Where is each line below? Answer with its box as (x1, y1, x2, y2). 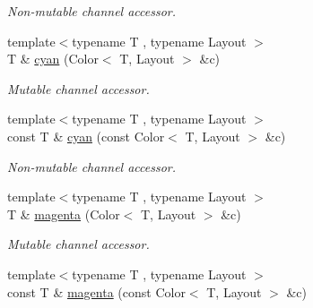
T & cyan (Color (7, 49, 99, 68)
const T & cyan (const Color (7, 126, 165, 145)
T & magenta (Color (7, 204, 120, 223)
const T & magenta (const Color (7, 282, 186, 301)
